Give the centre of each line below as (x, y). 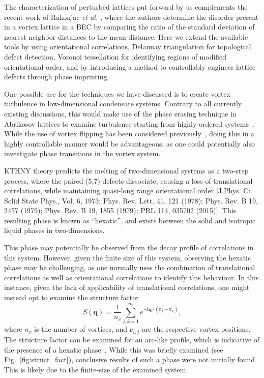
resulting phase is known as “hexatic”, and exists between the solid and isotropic (130, 220)
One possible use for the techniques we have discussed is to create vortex (118, 93)
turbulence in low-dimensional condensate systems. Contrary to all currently (123, 104)
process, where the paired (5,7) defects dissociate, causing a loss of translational (128, 180)
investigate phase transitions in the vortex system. (82, 153)
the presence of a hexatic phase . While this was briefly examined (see (114, 349)
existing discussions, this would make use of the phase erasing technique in (120, 113)
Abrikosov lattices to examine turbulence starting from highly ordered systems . (129, 123)
